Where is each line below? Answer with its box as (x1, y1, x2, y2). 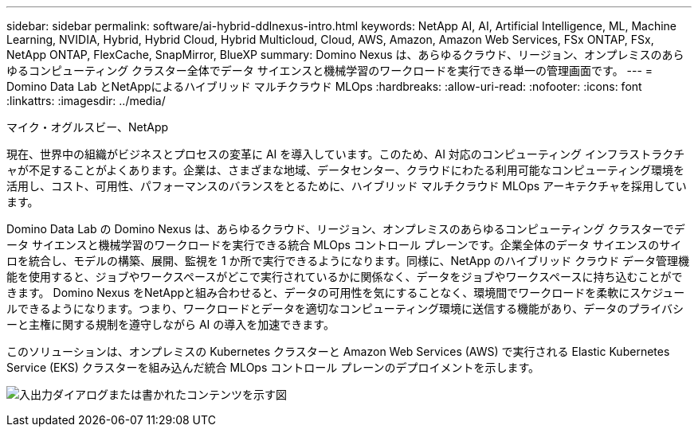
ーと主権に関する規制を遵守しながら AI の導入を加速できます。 (6, 318, 335, 331)
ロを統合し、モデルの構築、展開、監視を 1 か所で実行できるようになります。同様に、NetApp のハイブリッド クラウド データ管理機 (6, 254, 690, 267)
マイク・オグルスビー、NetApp (6, 120, 169, 134)
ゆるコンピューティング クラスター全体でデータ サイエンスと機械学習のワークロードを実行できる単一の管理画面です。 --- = (6, 64, 653, 77)
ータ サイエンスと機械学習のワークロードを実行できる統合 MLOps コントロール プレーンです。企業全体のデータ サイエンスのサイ (6, 238, 682, 252)
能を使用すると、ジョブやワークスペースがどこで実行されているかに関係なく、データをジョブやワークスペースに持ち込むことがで (6, 270, 683, 283)
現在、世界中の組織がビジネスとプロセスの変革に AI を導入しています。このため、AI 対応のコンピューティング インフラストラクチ (6, 147, 685, 161)
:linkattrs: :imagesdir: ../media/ (6, 94, 166, 107)
